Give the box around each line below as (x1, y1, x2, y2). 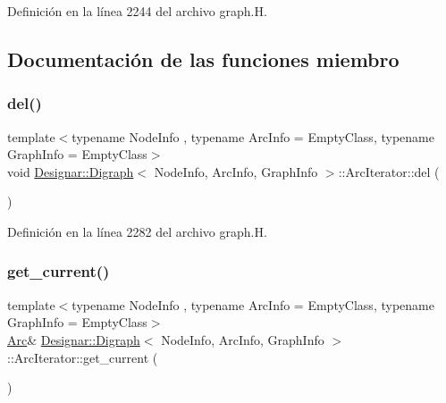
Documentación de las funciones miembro (7, 45, 400, 72)
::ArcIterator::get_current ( (7, 348, 158, 366)
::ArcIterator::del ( (338, 162, 440, 181)
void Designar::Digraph (7, 162, 134, 181)
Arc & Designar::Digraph (7, 330, 140, 348)
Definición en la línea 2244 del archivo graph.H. (7, 2, 267, 20)
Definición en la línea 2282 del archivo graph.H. (7, 222, 267, 240)
